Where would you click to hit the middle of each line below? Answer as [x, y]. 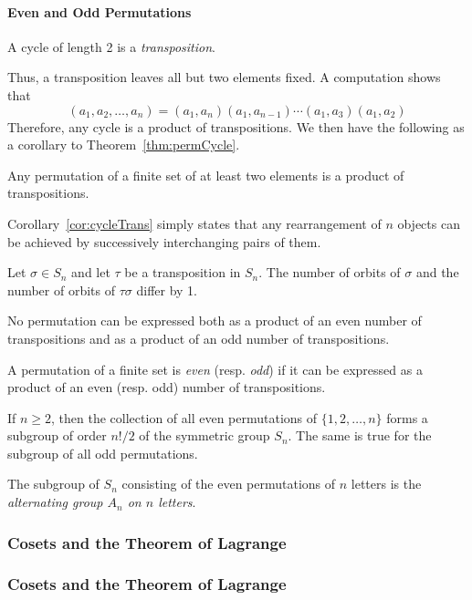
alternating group [55, 502]
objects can [429, 223]
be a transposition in [183, 272]
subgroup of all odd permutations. [103, 453]
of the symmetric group [205, 435]
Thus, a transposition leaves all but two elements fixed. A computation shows [224, 77]
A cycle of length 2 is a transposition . [111, 46]
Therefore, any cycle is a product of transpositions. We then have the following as [236, 126]
